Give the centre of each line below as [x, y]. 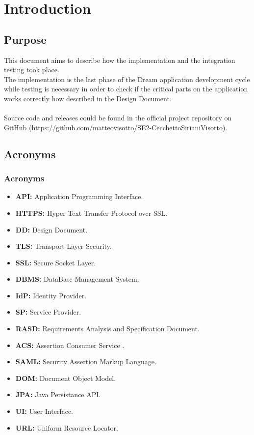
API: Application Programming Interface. [79, 196]
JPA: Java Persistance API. [58, 394]
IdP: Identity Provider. [51, 295]
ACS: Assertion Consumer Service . [70, 345]
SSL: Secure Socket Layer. [56, 262]
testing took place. [32, 70]
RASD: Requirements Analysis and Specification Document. [107, 329]
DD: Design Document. [51, 229]
